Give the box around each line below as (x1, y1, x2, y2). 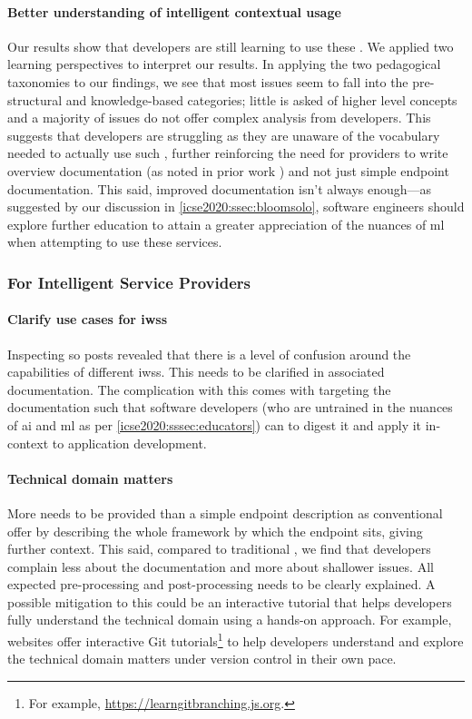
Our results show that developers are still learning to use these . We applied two (7, 36, 454, 55)
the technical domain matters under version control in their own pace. (7, 649, 397, 668)
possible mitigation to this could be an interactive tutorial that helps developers (7, 592, 452, 611)
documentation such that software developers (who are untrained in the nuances (7, 398, 453, 417)
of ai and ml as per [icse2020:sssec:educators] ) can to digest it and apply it (7, 415, 422, 434)
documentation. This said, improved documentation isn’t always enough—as (7, 179, 432, 198)
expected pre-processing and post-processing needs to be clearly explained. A (7, 575, 436, 594)
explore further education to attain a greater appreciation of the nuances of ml (7, 214, 445, 233)
